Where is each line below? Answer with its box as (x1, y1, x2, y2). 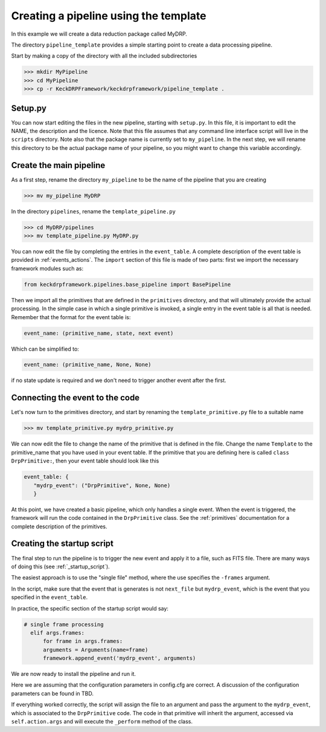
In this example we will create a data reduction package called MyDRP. (11, 30, 187, 37)
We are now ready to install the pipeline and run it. (11, 670, 136, 678)
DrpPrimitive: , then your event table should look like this (11, 457, 159, 465)
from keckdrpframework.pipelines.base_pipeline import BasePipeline (24, 281, 231, 288)
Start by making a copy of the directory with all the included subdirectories (11, 52, 197, 60)
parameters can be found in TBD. (11, 690, 94, 697)
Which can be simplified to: (11, 345, 80, 352)
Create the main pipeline (11, 160, 106, 170)
